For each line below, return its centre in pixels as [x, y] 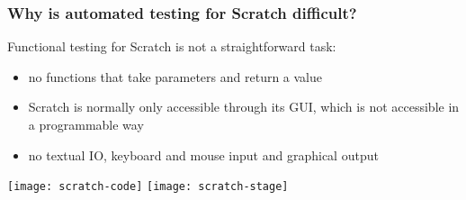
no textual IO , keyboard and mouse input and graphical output [203, 155]
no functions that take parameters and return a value [175, 76]
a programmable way [86, 124]
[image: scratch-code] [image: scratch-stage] [148, 187]
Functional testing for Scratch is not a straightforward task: [172, 46]
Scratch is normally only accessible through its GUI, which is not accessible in [244, 107]
